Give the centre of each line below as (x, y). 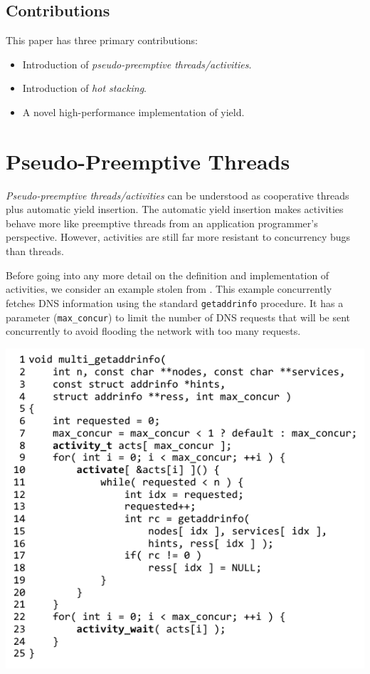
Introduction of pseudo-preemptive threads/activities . (137, 64)
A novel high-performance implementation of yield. (133, 112)
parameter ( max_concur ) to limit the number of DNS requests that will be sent (178, 317)
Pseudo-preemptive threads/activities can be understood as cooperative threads (178, 195)
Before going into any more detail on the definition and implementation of (168, 275)
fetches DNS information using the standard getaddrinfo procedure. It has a (175, 302)
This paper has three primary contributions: (102, 40)
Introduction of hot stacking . (84, 88)
